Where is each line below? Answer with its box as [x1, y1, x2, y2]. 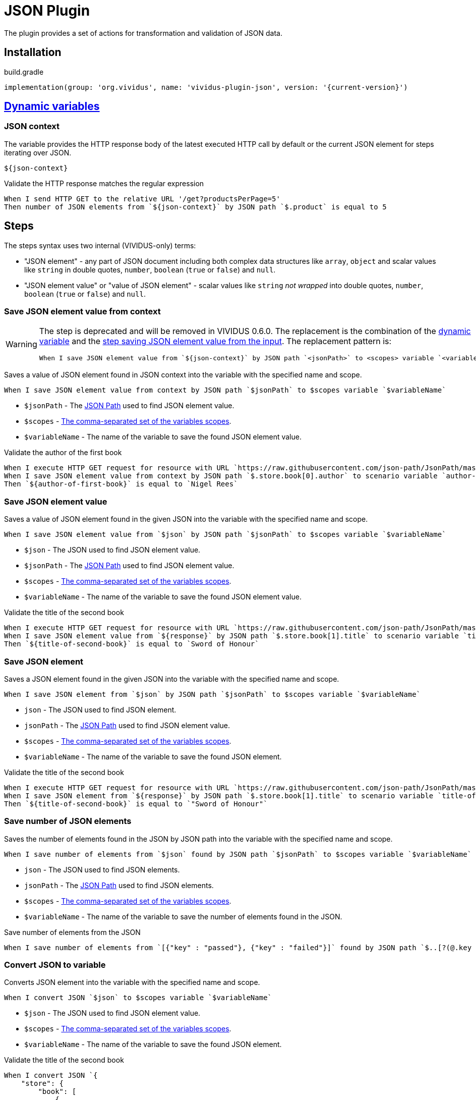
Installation [4, 46, 62, 59]
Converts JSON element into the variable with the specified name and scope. [4, 978, 260, 987]
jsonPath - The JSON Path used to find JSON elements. [24, 881, 214, 890]
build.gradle [4, 67, 44, 76]
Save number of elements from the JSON [4, 927, 141, 937]
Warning [6, 339, 37, 349]
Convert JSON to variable [4, 960, 106, 970]
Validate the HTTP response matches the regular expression [4, 179, 204, 188]
